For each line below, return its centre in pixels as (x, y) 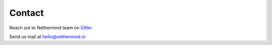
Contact (26, 13)
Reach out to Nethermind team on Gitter (51, 28)
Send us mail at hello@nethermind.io (47, 37)
